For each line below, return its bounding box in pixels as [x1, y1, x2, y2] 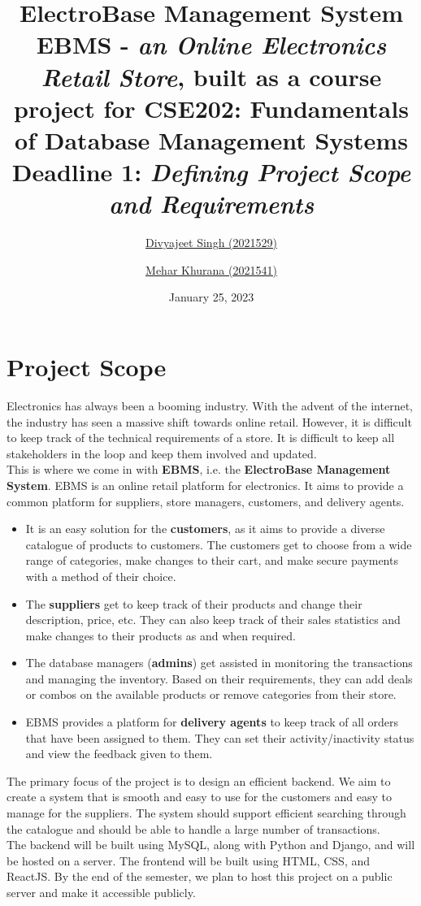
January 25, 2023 [168, 288, 254, 306]
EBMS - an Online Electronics [36, 28, 387, 62]
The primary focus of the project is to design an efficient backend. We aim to [7, 772, 391, 789]
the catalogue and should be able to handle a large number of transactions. [7, 820, 380, 837]
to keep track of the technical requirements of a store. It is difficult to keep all [7, 429, 395, 446]
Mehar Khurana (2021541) [145, 261, 277, 278]
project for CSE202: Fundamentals [14, 91, 409, 124]
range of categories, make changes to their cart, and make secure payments [25, 552, 398, 569]
